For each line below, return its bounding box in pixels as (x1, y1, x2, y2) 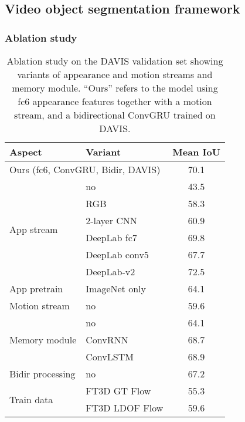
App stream (9, 222, 58, 236)
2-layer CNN (86, 214, 137, 227)
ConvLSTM (86, 350, 134, 363)
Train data (9, 392, 53, 406)
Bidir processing (9, 367, 76, 380)
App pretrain (9, 282, 63, 295)
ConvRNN (86, 333, 128, 346)
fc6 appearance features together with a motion (18, 94, 212, 108)
